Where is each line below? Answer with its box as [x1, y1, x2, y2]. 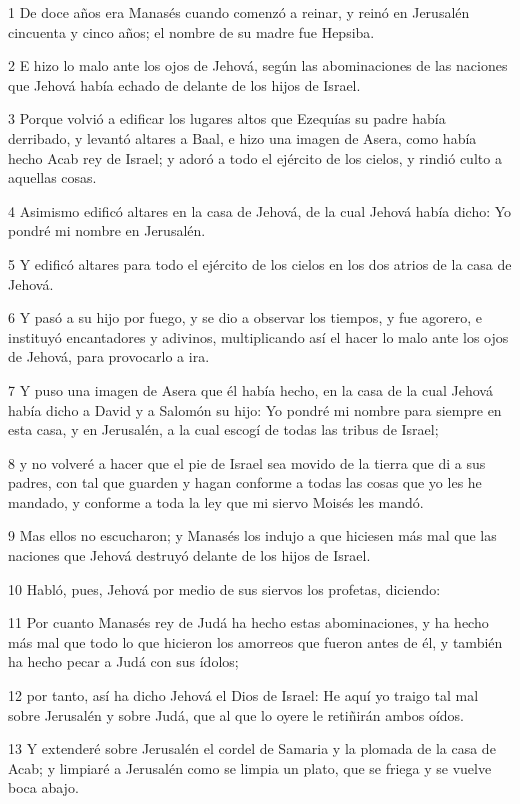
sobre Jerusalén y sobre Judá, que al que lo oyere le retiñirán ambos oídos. [8, 704, 464, 725]
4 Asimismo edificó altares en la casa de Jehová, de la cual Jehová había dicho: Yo [8, 200, 512, 221]
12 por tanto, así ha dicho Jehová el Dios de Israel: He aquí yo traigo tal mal [8, 685, 479, 706]
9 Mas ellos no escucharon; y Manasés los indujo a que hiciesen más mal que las [8, 525, 497, 546]
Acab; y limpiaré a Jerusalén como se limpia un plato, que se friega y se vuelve [8, 757, 492, 778]
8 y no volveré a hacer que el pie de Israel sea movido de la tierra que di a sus [8, 452, 486, 473]
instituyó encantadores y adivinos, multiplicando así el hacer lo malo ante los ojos [8, 326, 509, 347]
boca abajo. [8, 777, 79, 798]
